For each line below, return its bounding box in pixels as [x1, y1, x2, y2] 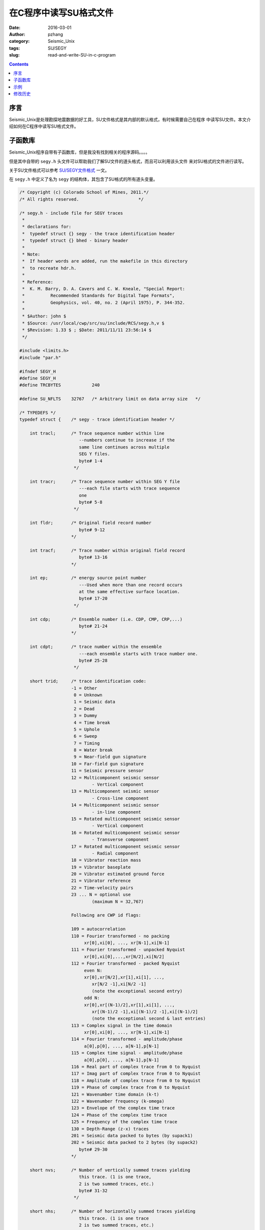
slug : [9, 52, 20, 58]
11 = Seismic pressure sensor [71, 768, 144, 773]
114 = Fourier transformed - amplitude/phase [71, 1036, 183, 1042]
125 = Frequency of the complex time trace [71, 1119, 178, 1125]
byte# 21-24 [79, 623, 108, 629]
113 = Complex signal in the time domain [71, 1022, 172, 1028]
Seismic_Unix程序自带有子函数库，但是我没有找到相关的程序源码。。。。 [9, 149, 150, 155]
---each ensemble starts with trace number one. [79, 651, 198, 656]
